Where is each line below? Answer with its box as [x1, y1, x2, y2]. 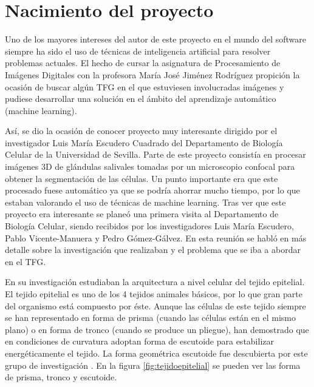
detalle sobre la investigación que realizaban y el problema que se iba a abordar [5, 243, 301, 256]
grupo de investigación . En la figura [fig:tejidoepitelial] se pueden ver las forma [5, 358, 301, 371]
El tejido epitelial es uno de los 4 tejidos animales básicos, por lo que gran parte [5, 288, 302, 300]
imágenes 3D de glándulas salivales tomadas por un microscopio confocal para [5, 160, 295, 173]
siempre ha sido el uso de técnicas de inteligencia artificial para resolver [5, 44, 271, 57]
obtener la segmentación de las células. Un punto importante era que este [5, 172, 278, 184]
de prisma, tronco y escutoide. [5, 371, 117, 383]
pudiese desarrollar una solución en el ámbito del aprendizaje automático [5, 92, 276, 105]
